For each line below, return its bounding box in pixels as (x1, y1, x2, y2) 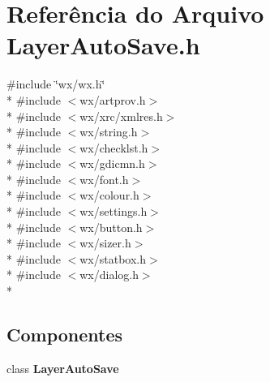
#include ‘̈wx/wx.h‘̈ (6, 75, 105, 92)
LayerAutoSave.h (6, 28, 200, 62)
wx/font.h (79, 170, 129, 187)
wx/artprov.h (79, 91, 146, 108)
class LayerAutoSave (6, 359, 119, 376)
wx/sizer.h (79, 234, 131, 251)
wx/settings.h (79, 203, 148, 220)
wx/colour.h (79, 187, 139, 204)
